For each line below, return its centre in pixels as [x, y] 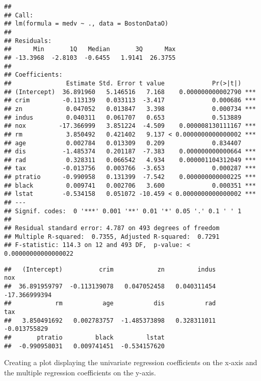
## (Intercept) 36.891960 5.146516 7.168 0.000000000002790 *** [130, 92]
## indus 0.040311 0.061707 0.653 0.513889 [123, 117]
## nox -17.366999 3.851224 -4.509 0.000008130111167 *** [130, 126]
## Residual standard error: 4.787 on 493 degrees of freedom [112, 228]
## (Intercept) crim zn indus [110, 269]
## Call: [19, 15]
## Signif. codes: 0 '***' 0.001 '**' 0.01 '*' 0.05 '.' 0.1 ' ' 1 [123, 211]
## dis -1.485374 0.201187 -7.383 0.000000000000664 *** [130, 152]
